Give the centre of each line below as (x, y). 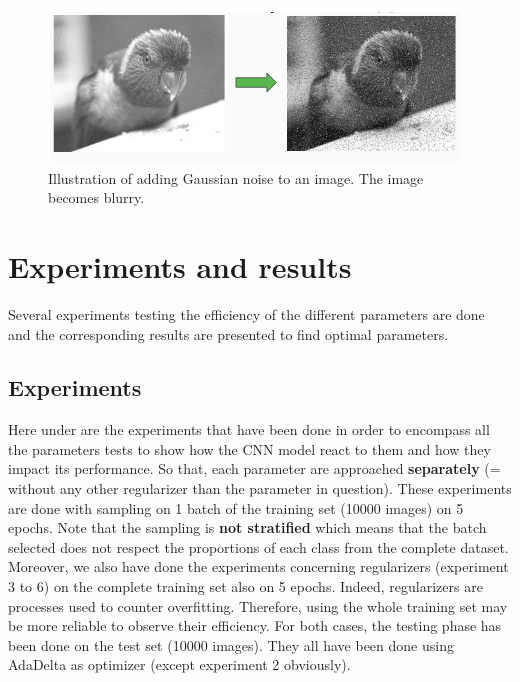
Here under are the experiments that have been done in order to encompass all (249, 429)
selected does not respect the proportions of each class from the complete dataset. (258, 546)
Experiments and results (180, 265)
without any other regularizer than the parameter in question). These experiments (260, 488)
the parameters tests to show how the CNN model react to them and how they (249, 448)
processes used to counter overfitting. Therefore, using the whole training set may (258, 605)
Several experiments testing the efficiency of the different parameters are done (246, 313)
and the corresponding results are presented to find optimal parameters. (228, 333)
